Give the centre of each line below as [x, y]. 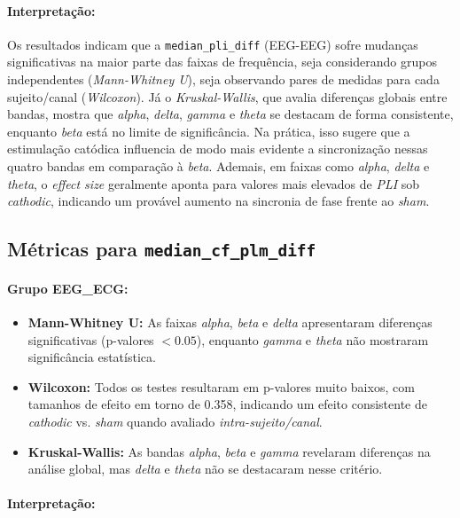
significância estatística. [92, 357]
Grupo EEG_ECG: [68, 288]
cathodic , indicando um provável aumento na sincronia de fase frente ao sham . [218, 201]
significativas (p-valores [91, 339]
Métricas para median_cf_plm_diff [162, 249]
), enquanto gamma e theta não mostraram [312, 339]
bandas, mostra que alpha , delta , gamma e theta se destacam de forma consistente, [230, 114]
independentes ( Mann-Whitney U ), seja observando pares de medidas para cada [223, 79]
